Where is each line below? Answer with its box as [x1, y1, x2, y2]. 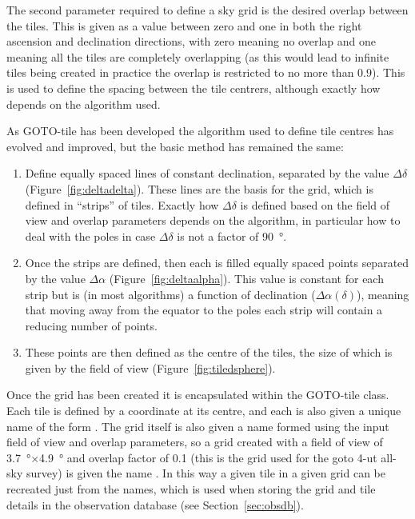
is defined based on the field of [240, 196, 390, 213]
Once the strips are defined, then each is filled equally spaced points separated [25, 254, 409, 271]
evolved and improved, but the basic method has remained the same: [6, 138, 344, 154]
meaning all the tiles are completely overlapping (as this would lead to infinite [6, 48, 389, 65]
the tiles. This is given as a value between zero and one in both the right [6, 17, 362, 34]
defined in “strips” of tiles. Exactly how [25, 196, 219, 213]
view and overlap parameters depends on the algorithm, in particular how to [25, 212, 401, 229]
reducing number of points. [25, 317, 158, 333]
